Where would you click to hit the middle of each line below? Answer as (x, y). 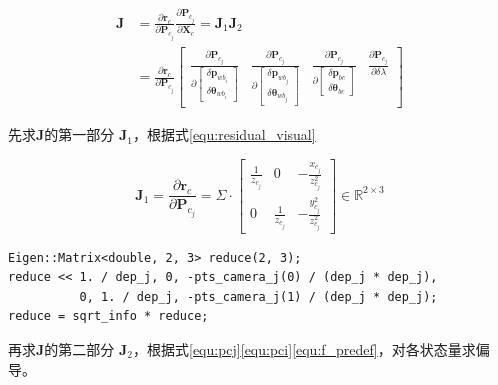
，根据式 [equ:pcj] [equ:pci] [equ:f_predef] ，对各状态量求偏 (311, 348)
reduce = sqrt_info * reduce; (108, 316)
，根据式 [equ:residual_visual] (224, 134)
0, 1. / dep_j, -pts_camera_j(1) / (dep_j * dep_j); (258, 296)
